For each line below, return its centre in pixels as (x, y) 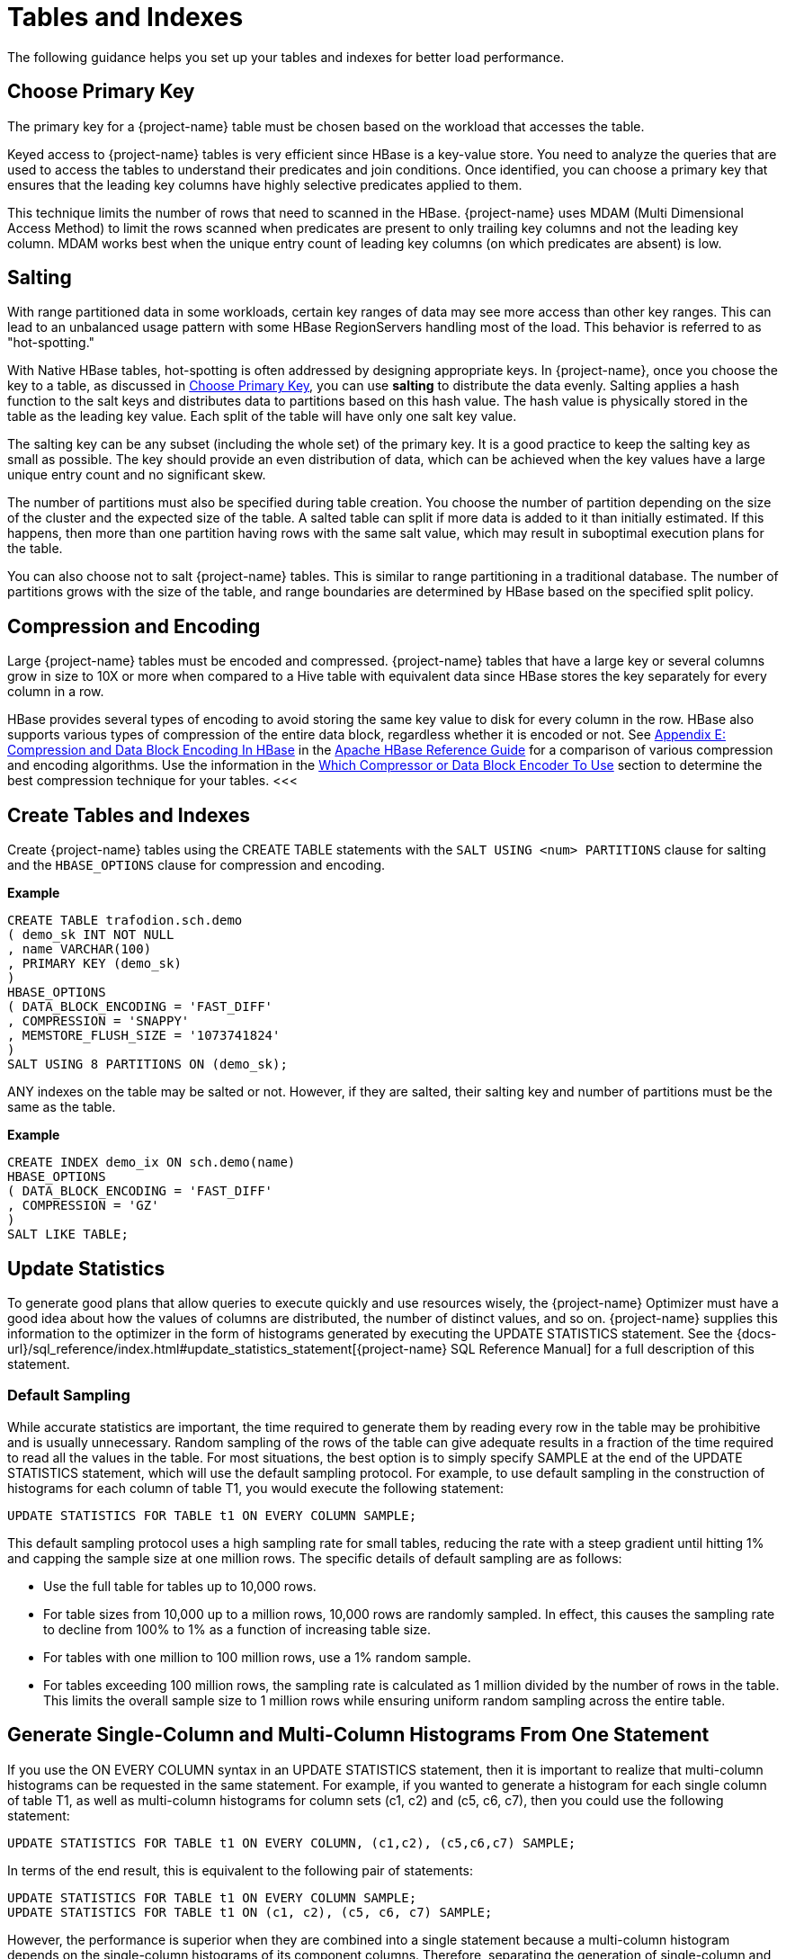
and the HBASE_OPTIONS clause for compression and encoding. (196, 865)
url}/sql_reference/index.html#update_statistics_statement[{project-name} (228, 1348)
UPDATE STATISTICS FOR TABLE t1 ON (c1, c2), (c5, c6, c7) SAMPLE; (250, 1912)
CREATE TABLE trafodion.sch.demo (125, 921)
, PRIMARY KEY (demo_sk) (94, 964)
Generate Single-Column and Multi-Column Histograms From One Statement (358, 1735)
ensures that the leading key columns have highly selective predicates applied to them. (265, 184)
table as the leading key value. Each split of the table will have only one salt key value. (262, 416)
